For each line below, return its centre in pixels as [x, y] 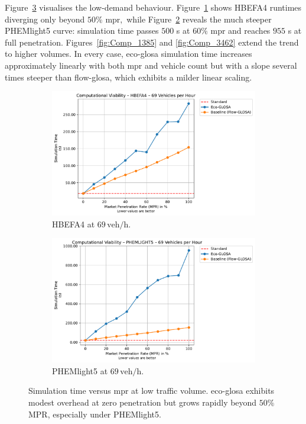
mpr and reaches [240, 30]
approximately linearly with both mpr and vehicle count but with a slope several [151, 65]
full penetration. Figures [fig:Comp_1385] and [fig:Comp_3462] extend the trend [152, 42]
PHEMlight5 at [80, 370]
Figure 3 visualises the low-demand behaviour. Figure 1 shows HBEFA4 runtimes [153, 7]
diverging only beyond [45, 19]
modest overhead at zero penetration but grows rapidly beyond [143, 402]
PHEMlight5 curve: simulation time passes [82, 30]
